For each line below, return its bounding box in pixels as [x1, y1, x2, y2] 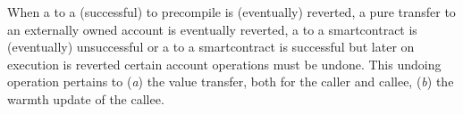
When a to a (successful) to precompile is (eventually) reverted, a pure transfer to [7, 3, 456, 20]
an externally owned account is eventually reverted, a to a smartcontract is [7, 20, 417, 38]
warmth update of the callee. [7, 89, 164, 108]
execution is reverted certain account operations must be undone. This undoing [7, 54, 442, 73]
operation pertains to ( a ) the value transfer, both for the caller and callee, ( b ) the [7, 72, 454, 91]
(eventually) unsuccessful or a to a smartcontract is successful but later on [7, 37, 415, 56]
